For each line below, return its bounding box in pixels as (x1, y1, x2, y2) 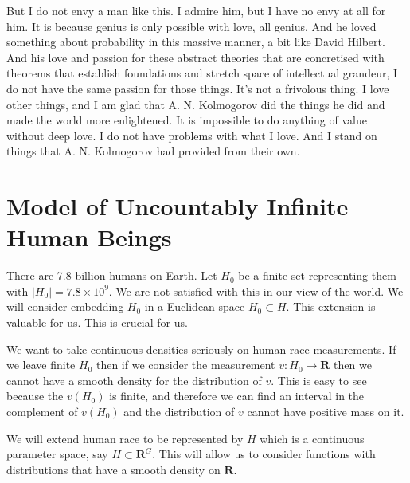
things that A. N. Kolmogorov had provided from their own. (6, 143, 300, 159)
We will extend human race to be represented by (6, 430, 244, 446)
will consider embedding (6, 298, 124, 315)
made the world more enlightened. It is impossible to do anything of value (6, 112, 367, 128)
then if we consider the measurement (96, 356, 275, 373)
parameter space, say (6, 446, 108, 462)
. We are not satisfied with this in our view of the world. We (108, 282, 404, 299)
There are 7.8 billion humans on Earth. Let (6, 267, 217, 284)
